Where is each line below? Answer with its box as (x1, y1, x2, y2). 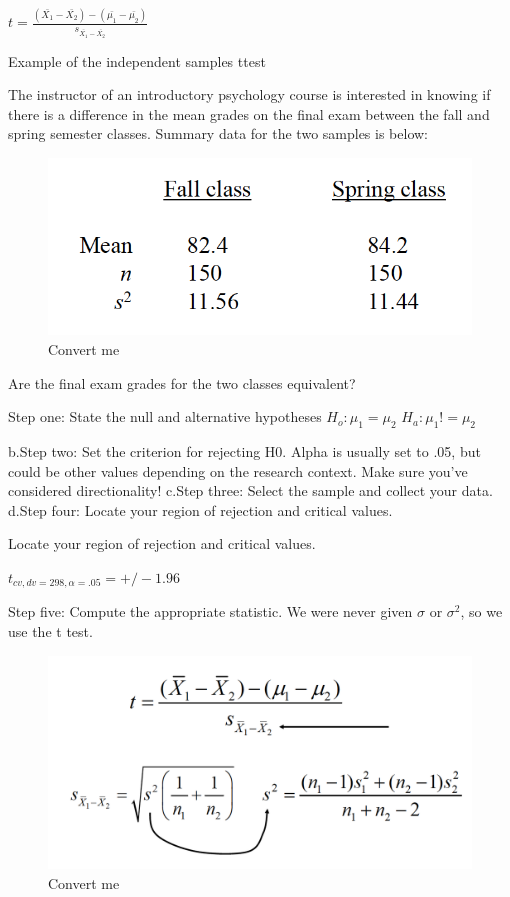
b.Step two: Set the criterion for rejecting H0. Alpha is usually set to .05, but (8, 441, 481, 461)
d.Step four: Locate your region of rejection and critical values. (8, 499, 393, 520)
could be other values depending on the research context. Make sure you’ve (8, 460, 468, 481)
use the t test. (8, 621, 93, 642)
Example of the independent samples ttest (8, 50, 266, 71)
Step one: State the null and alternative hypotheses (8, 406, 322, 427)
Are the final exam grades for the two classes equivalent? (8, 372, 356, 393)
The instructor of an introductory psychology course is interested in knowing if (8, 84, 491, 105)
